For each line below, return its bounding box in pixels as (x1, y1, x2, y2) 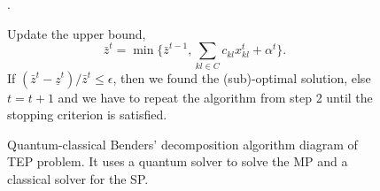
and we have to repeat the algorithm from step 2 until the (58, 88, 373, 106)
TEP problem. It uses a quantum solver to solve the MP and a (7, 152, 348, 171)
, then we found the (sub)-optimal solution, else (112, 68, 371, 87)
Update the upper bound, (7, 24, 146, 42)
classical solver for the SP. (7, 169, 149, 187)
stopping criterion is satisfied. (7, 105, 167, 124)
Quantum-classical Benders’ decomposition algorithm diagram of (7, 134, 358, 153)
